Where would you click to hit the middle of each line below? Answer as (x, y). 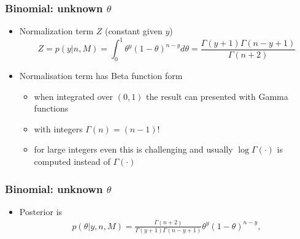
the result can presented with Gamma (217, 96)
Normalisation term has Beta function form (101, 76)
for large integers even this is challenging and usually (133, 149)
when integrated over (74, 96)
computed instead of (72, 161)
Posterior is (41, 211)
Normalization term (56, 31)
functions (51, 108)
